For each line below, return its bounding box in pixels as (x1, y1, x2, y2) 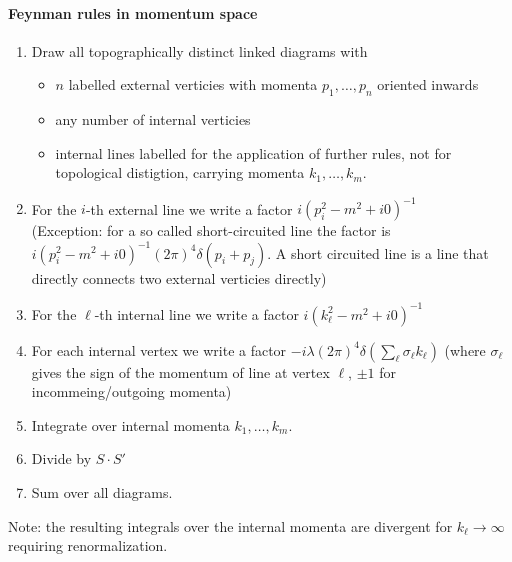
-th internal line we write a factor (94, 303, 299, 324)
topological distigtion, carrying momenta (55, 162, 305, 183)
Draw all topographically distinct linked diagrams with (31, 40, 368, 61)
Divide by (31, 448, 92, 469)
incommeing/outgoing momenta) (31, 381, 232, 402)
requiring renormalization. (8, 535, 168, 556)
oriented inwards (377, 74, 479, 95)
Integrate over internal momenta (31, 414, 230, 435)
